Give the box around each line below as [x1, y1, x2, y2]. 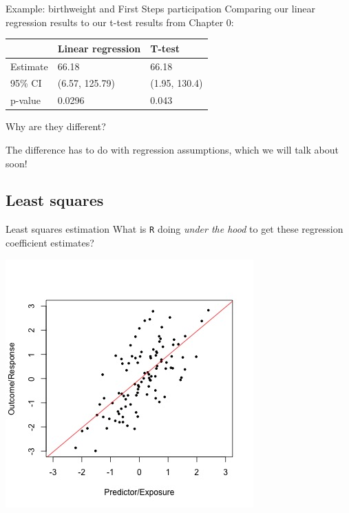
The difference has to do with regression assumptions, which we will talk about [6, 142, 339, 156]
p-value [10, 93, 41, 107]
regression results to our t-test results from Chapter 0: [6, 14, 234, 29]
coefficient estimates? [6, 235, 94, 249]
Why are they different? [6, 119, 106, 134]
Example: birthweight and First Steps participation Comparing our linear [6, 1, 316, 15]
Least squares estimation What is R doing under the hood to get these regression [6, 222, 343, 236]
